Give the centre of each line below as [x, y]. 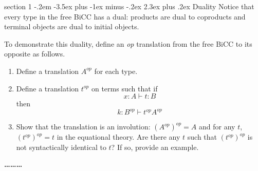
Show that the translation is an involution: [83, 127]
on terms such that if [124, 88]
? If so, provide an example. [155, 147]
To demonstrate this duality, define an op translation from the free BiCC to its [128, 43]
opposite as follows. [35, 54]
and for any [217, 127]
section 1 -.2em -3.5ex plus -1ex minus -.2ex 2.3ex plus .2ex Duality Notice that [129, 6]
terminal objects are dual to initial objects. [72, 26]
